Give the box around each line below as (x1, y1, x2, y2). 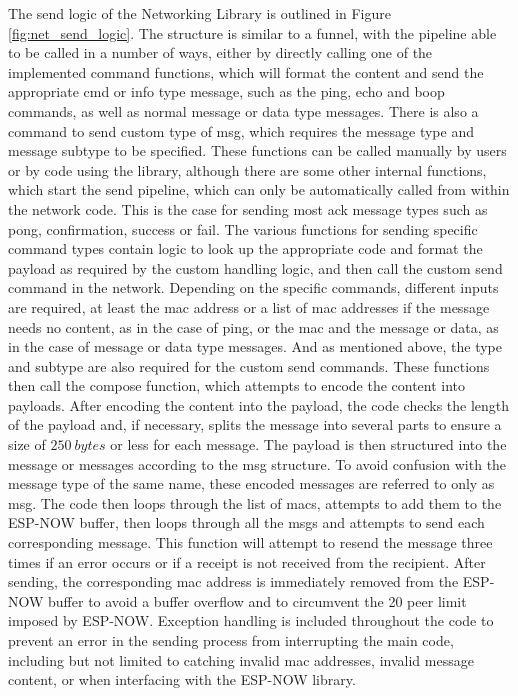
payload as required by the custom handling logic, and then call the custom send (8, 257, 503, 278)
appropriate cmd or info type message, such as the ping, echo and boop (8, 81, 445, 102)
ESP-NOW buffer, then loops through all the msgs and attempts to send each (8, 512, 485, 533)
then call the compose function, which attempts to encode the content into (8, 375, 466, 396)
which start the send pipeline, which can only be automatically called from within (8, 179, 510, 200)
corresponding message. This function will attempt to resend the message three (8, 532, 493, 553)
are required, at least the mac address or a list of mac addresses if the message (8, 296, 490, 317)
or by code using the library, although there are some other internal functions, (8, 159, 487, 180)
